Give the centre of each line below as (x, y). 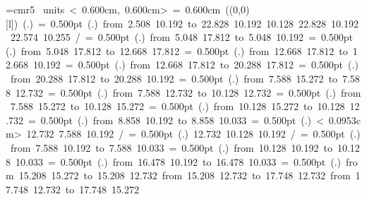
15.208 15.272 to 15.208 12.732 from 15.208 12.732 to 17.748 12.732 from (185, 175)
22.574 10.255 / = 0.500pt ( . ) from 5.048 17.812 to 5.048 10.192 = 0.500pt (182, 37)
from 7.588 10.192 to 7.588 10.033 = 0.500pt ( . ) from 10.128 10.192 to (171, 147)
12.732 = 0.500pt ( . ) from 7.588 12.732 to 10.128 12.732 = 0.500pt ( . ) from (188, 92)
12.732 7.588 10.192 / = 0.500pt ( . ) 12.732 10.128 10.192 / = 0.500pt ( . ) (193, 134)
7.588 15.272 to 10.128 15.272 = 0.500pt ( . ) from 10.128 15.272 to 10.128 (178, 106)
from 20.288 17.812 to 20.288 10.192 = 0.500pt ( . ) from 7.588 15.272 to (174, 78)
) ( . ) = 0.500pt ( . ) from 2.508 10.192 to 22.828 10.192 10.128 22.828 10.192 (186, 23)
